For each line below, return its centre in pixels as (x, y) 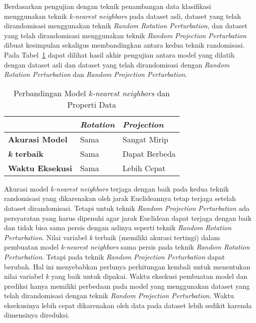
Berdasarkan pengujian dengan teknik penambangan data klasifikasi (108, 6)
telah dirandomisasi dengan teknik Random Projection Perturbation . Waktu (119, 295)
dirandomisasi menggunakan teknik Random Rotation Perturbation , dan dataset (126, 26)
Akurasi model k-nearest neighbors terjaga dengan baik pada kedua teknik (117, 188)
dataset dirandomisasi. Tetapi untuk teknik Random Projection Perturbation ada (127, 208)
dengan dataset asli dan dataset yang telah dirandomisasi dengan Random (117, 64)
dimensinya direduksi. (37, 315)
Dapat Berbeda (149, 153)
